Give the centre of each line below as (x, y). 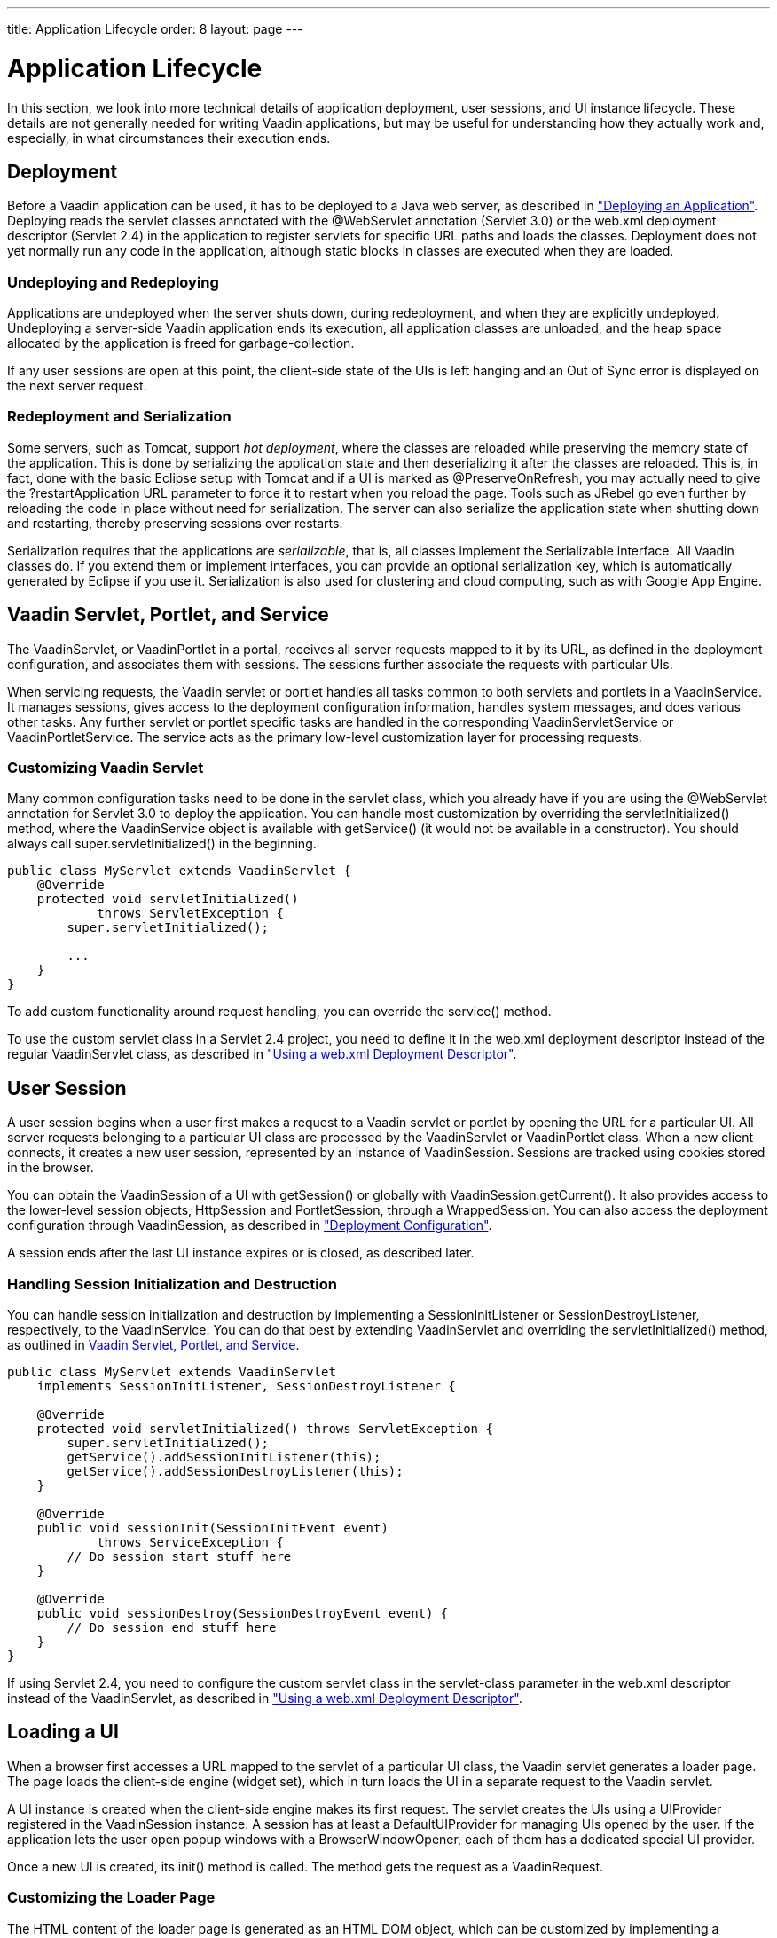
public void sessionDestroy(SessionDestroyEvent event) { (243, 1614)
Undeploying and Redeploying (113, 282)
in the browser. (51, 1168)
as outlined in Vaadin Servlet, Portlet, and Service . (153, 1345)
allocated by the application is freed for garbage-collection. (181, 343)
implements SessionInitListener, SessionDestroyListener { (246, 1387)
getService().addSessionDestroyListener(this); (235, 1472)
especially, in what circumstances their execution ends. (169, 138)
